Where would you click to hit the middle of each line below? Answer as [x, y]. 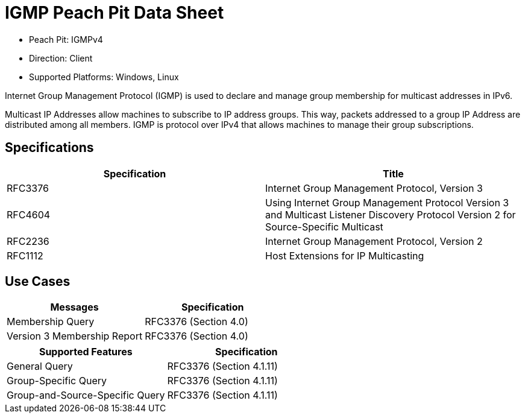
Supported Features [86, 352]
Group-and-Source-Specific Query [86, 395]
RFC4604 [29, 214]
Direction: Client [61, 58]
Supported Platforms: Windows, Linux [104, 77]
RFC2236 [28, 241]
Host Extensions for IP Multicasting [345, 255]
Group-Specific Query [57, 381]
